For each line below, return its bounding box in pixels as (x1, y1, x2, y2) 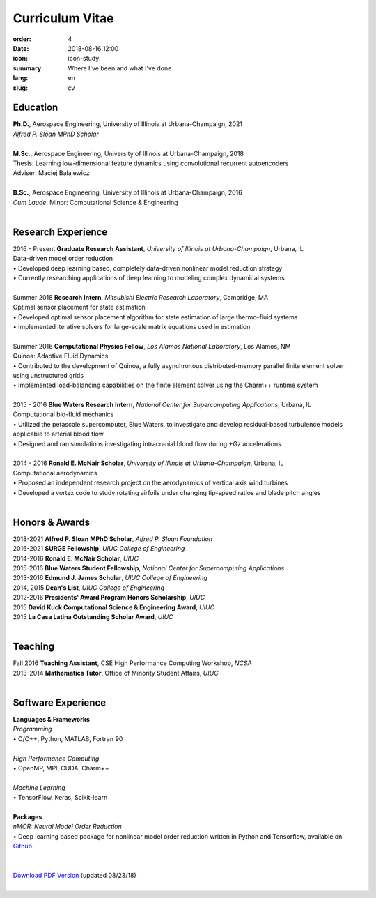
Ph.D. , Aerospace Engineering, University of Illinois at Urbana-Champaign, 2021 (13, 120, 243, 128)
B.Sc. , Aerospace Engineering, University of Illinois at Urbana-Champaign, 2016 (13, 188, 243, 197)
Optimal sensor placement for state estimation (13, 303, 146, 312)
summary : (13, 63, 44, 73)
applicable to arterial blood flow (13, 429, 104, 439)
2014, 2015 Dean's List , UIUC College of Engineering (13, 583, 165, 592)
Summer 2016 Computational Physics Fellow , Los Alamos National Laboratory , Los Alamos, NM (13, 342, 292, 350)
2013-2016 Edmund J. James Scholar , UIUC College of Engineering (13, 574, 208, 582)
